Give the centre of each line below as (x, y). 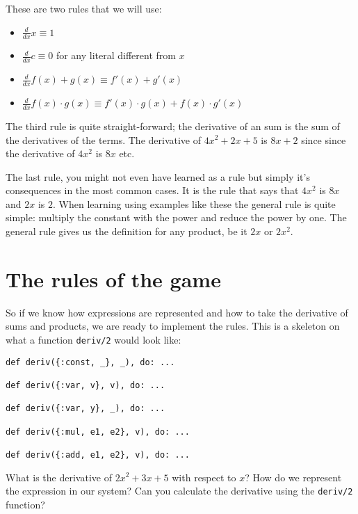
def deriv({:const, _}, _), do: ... (90, 362)
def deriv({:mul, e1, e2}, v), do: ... (98, 432)
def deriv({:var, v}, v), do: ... (86, 385)
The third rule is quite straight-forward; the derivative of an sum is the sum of (173, 126)
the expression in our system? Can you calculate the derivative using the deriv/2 (179, 491)
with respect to (204, 477)
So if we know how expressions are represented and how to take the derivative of (177, 312)
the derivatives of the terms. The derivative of (104, 139)
